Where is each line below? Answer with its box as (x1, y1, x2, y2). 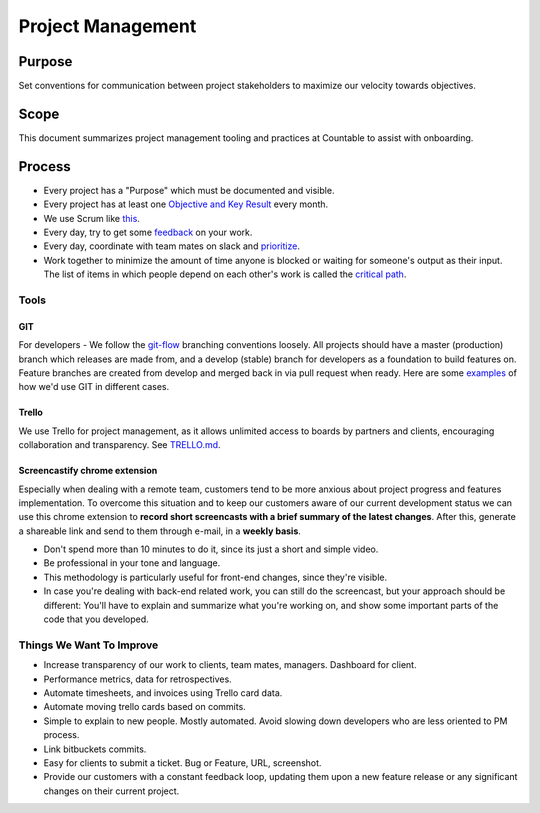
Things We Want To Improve (18, 638, 159, 652)
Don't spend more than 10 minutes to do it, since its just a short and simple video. (43, 543, 379, 555)
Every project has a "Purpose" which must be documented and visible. (43, 184, 335, 196)
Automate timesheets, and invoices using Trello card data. (43, 686, 283, 699)
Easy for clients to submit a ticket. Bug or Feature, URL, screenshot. (43, 756, 322, 769)
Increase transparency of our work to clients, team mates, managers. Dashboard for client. (43, 659, 417, 671)
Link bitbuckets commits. (43, 743, 147, 755)
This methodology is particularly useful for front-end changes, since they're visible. (43, 571, 388, 583)
